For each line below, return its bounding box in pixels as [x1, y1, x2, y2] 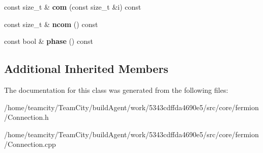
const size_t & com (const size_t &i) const [4, 2, 141, 12]
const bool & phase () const [4, 36, 93, 46]
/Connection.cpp [4, 139, 56, 149]
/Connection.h [4, 112, 49, 122]
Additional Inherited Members [4, 61, 168, 76]
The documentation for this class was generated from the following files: [4, 84, 228, 95]
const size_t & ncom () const [4, 18, 98, 29]
